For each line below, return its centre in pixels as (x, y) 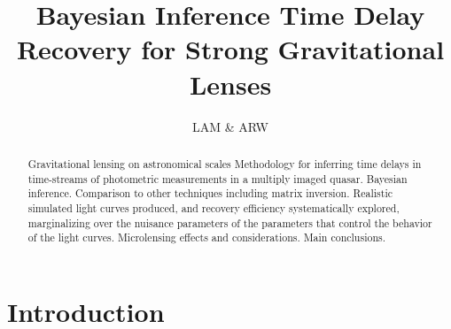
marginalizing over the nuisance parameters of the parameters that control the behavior (230, 222)
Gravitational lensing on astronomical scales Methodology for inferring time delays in (225, 163)
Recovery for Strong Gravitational (230, 49)
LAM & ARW (230, 126)
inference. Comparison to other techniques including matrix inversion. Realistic (210, 193)
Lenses (230, 84)
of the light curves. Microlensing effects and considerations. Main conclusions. (206, 237)
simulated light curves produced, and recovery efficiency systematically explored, (214, 207)
